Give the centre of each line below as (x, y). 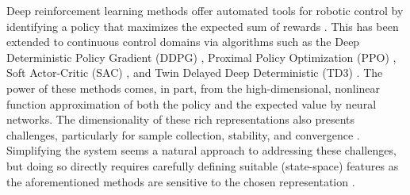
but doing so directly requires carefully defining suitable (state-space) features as (203, 165)
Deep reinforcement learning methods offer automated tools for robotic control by (205, 10)
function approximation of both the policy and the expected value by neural (192, 103)
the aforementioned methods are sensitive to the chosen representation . (181, 181)
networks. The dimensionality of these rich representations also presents (181, 119)
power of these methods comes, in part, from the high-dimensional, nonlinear (194, 88)
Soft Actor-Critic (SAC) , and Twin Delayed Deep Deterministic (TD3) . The (195, 73)
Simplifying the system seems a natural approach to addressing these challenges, (201, 150)
